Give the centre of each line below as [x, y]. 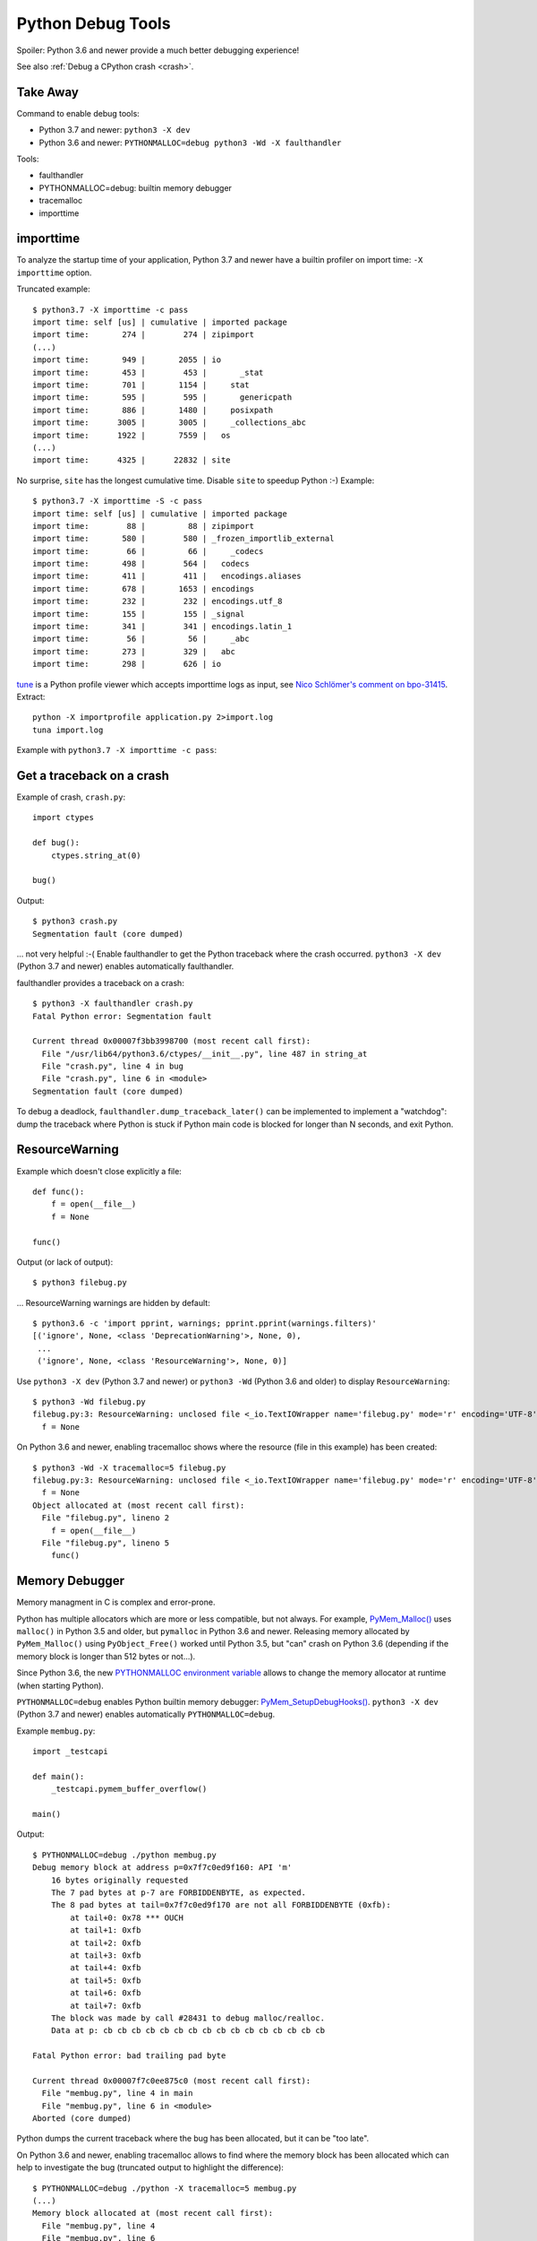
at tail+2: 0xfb [106, 1942]
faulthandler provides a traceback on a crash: [101, 982]
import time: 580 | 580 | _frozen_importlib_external [183, 539]
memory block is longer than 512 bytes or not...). [106, 1656]
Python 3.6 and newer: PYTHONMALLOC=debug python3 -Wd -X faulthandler [190, 143]
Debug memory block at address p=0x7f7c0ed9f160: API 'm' [162, 1868]
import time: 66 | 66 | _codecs [148, 551]
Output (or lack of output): [65, 1262]
